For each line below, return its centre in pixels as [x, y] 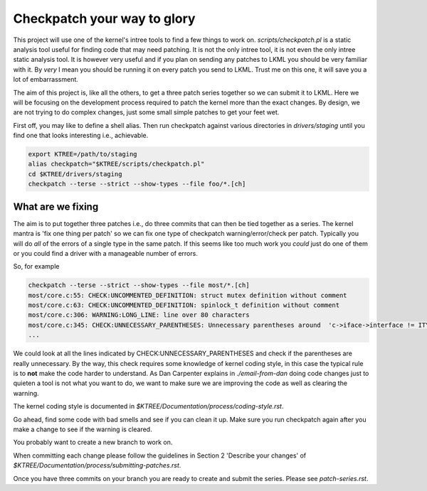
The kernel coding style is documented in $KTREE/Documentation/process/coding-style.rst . [148, 406]
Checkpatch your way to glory [104, 18]
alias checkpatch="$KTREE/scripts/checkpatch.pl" [116, 164]
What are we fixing [56, 206]
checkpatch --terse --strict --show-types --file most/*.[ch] [139, 285]
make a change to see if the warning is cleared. [83, 429]
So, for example [36, 266]
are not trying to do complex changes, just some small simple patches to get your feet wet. [146, 112]
